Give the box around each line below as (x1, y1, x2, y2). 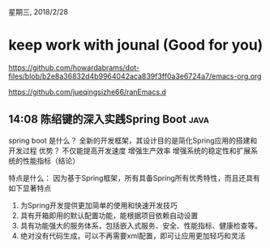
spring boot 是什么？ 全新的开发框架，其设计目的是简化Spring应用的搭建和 (8, 135, 258, 145)
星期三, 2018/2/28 (8, 7, 69, 16)
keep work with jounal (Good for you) (8, 36, 264, 54)
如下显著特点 (8, 183, 51, 193)
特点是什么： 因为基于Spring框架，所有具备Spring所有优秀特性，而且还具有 (8, 173, 261, 182)
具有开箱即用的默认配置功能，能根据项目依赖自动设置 (19, 210, 199, 220)
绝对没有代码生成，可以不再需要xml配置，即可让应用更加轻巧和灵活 (19, 230, 246, 241)
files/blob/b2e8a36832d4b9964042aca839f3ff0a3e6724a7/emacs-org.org (8, 71, 262, 81)
